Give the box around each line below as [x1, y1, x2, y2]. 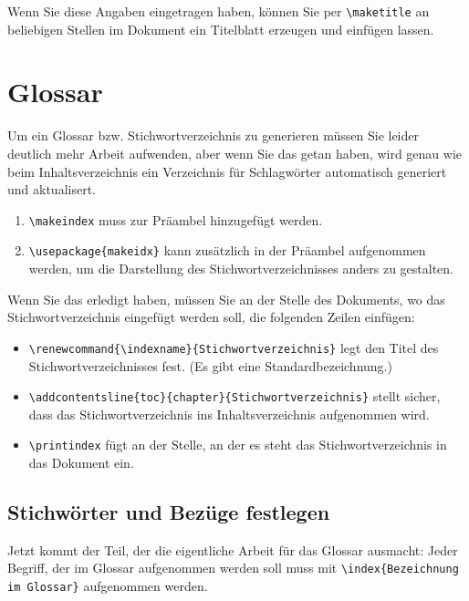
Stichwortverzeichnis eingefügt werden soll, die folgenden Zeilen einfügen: [7, 307, 415, 326]
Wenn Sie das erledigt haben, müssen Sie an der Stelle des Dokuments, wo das [7, 289, 445, 308]
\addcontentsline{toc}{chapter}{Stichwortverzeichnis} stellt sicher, [28, 387, 441, 406]
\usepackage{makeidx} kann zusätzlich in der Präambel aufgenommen [28, 241, 426, 260]
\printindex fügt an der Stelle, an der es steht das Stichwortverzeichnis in [28, 435, 447, 454]
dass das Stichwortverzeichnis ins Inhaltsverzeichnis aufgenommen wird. [28, 404, 430, 423]
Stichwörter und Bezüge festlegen [7, 497, 330, 525]
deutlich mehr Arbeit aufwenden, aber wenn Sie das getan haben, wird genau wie [7, 143, 463, 162]
